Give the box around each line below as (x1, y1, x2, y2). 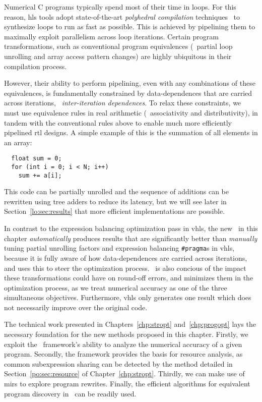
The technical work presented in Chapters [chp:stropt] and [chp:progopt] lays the (4, 319, 256, 329)
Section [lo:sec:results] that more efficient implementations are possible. (4, 206, 225, 216)
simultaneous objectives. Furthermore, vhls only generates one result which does (4, 292, 251, 303)
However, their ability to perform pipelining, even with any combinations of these (4, 78, 255, 88)
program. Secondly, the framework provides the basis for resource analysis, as (4, 349, 243, 359)
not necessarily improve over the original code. (4, 302, 148, 312)
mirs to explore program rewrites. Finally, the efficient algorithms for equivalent (4, 378, 250, 389)
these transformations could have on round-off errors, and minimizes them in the (4, 272, 253, 283)
